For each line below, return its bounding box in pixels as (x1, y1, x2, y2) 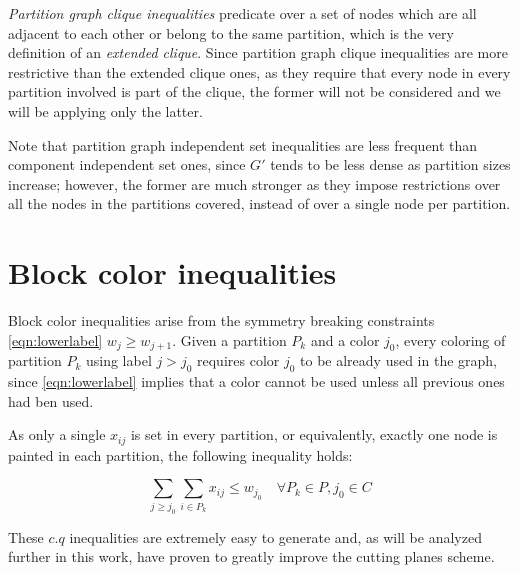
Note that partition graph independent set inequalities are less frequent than (8, 134, 478, 155)
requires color (197, 350, 280, 371)
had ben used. (8, 390, 94, 411)
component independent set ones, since (8, 154, 246, 175)
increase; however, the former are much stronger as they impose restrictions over (8, 173, 501, 194)
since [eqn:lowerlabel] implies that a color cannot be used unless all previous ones (8, 371, 505, 392)
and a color (310, 329, 380, 350)
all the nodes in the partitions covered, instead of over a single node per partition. (8, 193, 511, 214)
